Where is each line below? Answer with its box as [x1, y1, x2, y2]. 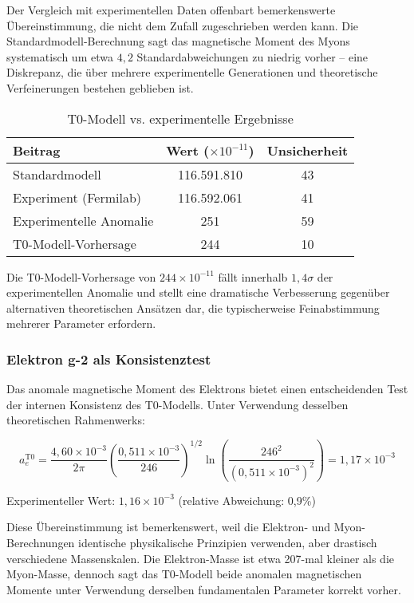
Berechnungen [6, 534, 75, 551]
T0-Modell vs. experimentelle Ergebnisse [67, 108, 294, 128]
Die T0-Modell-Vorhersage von [6, 268, 156, 285]
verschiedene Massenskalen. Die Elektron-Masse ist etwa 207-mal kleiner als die [6, 550, 394, 566]
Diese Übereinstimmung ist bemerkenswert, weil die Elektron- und [6, 518, 331, 535]
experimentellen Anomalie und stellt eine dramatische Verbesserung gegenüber [6, 284, 390, 301]
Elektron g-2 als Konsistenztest [6, 349, 211, 368]
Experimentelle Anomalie [13, 211, 154, 230]
